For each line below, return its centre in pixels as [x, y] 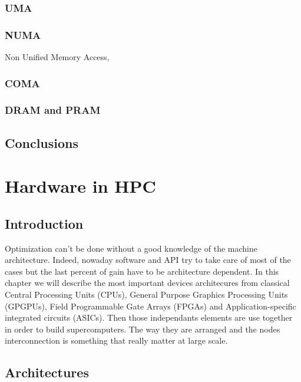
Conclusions [42, 142]
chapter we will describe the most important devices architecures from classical [147, 283]
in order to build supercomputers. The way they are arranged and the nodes [143, 329]
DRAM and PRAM [53, 110]
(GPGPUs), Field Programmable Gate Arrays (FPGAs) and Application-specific [150, 306]
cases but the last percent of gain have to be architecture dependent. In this [142, 271]
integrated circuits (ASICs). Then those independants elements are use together [149, 317]
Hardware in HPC [80, 186]
